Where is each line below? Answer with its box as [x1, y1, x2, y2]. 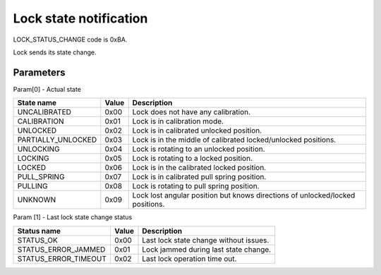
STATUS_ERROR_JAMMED [17, 244, 106, 254]
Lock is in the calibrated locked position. [132, 163, 267, 173]
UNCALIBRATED [17, 107, 72, 117]
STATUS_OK [17, 235, 58, 245]
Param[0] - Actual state [13, 85, 81, 93]
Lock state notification [13, 11, 148, 26]
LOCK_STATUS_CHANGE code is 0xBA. [13, 35, 128, 44]
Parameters [13, 66, 66, 78]
